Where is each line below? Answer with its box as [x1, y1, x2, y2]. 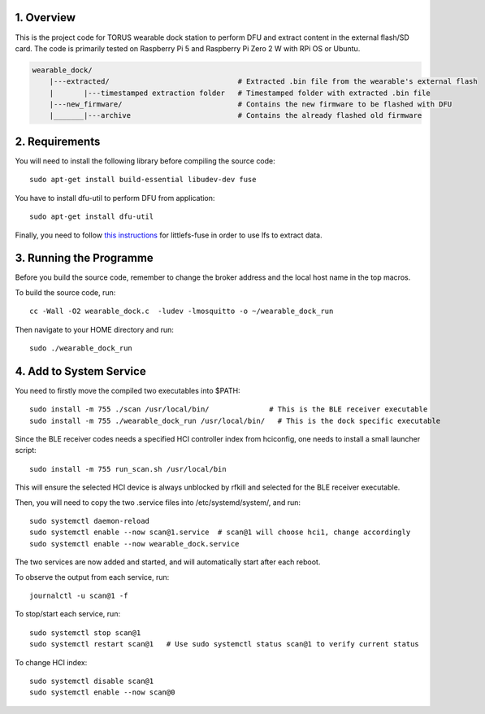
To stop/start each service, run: [15, 609, 121, 619]
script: [15, 446, 37, 455]
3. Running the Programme [15, 251, 154, 265]
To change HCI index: [15, 657, 88, 667]
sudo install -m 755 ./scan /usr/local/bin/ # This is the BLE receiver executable [29, 405, 428, 414]
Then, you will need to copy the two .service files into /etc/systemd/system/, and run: [15, 497, 301, 507]
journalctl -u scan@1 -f [29, 590, 128, 600]
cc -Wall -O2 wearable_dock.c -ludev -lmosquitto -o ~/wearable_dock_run [29, 307, 334, 316]
